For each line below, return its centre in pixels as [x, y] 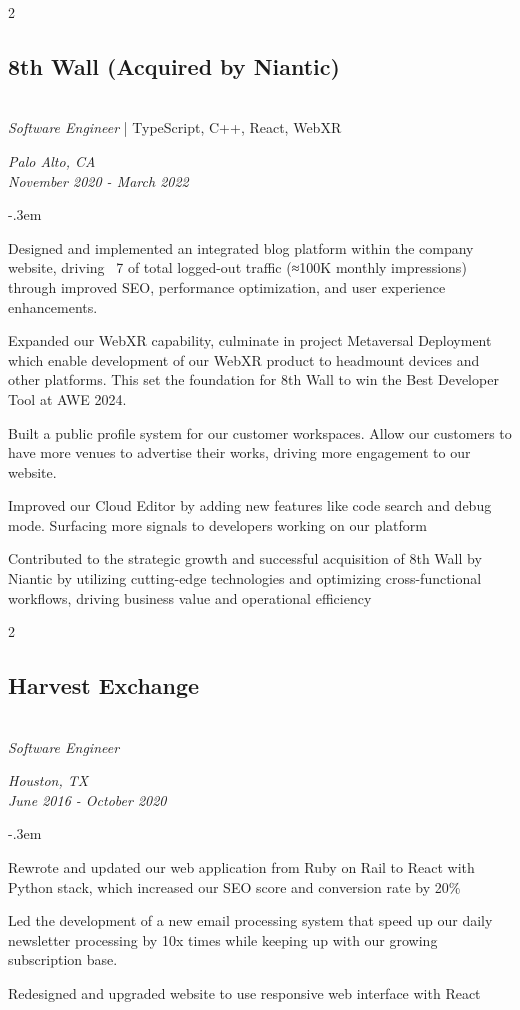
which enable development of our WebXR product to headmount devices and [244, 359]
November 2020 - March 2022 [98, 180]
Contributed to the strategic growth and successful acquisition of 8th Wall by [245, 558]
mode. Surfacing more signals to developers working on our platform [217, 524]
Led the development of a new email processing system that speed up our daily [250, 920]
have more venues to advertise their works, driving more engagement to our [239, 452]
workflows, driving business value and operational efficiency [190, 597]
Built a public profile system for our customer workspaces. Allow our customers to [260, 432]
